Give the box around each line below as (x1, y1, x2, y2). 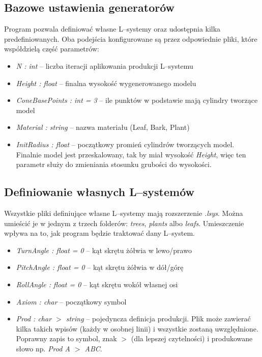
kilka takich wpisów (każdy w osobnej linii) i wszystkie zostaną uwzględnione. (16, 323, 258, 334)
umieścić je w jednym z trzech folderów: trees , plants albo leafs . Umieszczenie (4, 217, 244, 228)
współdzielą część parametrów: (4, 43, 99, 54)
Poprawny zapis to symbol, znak (16, 333, 117, 344)
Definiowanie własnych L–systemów (4, 184, 194, 200)
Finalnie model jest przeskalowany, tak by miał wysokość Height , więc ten (16, 149, 246, 159)
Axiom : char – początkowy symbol (16, 296, 127, 307)
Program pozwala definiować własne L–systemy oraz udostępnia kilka (4, 23, 221, 34)
